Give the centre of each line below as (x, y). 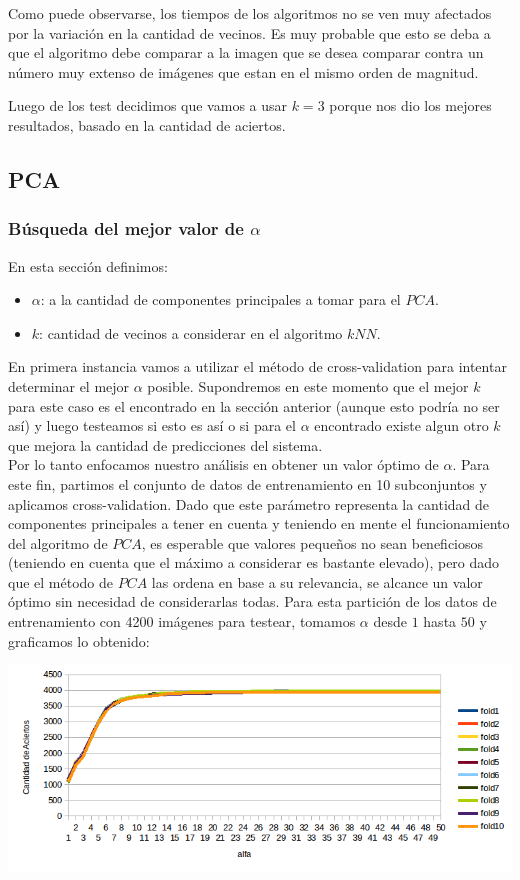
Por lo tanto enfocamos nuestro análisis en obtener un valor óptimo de (223, 464)
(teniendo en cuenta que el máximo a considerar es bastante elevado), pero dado (254, 562)
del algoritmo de (58, 542)
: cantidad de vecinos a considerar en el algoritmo (191, 332)
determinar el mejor (69, 385)
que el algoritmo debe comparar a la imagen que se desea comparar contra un (246, 52)
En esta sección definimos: (88, 265)
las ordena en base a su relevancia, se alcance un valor (317, 581)
